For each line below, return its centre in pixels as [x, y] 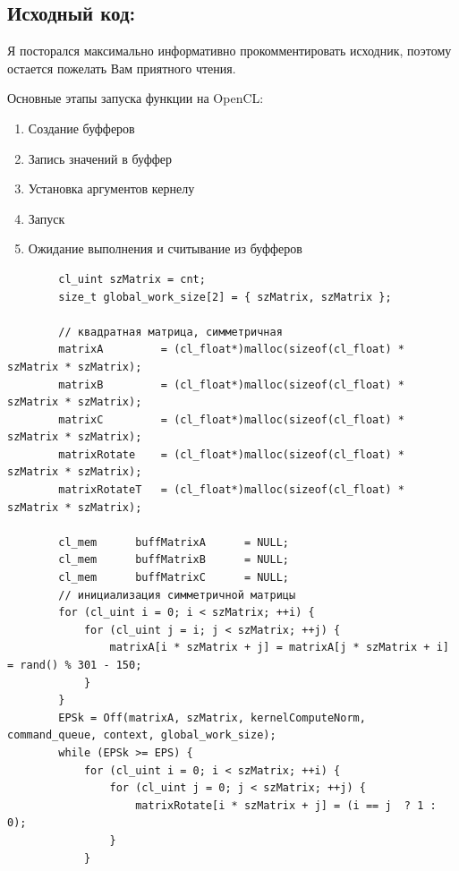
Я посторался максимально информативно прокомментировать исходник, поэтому [229, 51]
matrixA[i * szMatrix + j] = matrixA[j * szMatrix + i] [279, 648]
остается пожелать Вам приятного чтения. [122, 68]
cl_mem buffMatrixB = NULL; [174, 560]
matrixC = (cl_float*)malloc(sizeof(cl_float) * [231, 419]
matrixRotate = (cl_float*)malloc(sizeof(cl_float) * [231, 454]
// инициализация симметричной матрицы [177, 595]
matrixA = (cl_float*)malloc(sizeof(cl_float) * [231, 350]
